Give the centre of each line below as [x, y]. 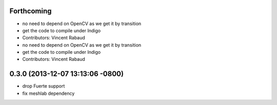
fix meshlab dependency [48, 93]
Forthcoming [31, 11]
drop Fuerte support [44, 86]
